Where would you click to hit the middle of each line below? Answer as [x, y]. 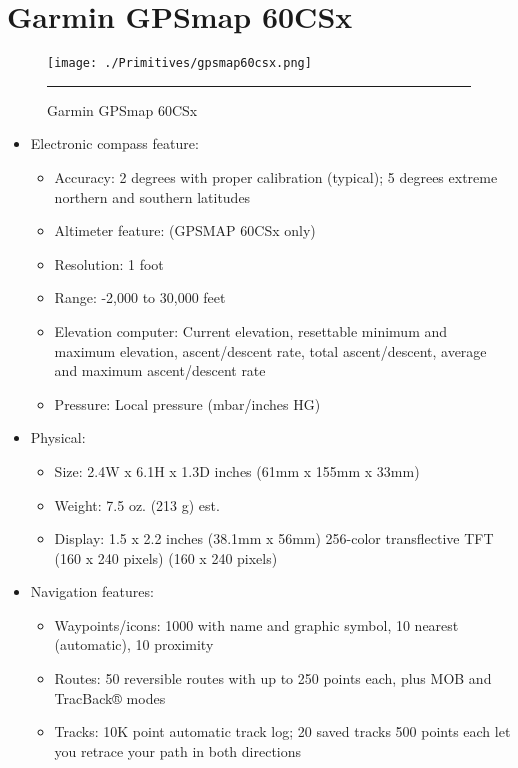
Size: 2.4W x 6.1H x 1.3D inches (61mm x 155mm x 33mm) [237, 470]
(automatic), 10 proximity [134, 644]
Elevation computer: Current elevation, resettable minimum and [251, 330]
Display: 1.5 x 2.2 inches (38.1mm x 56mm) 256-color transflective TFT [274, 538]
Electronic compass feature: [114, 143]
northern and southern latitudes [152, 196]
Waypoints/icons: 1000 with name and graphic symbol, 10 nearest [256, 624]
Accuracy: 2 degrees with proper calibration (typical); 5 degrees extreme [276, 176]
